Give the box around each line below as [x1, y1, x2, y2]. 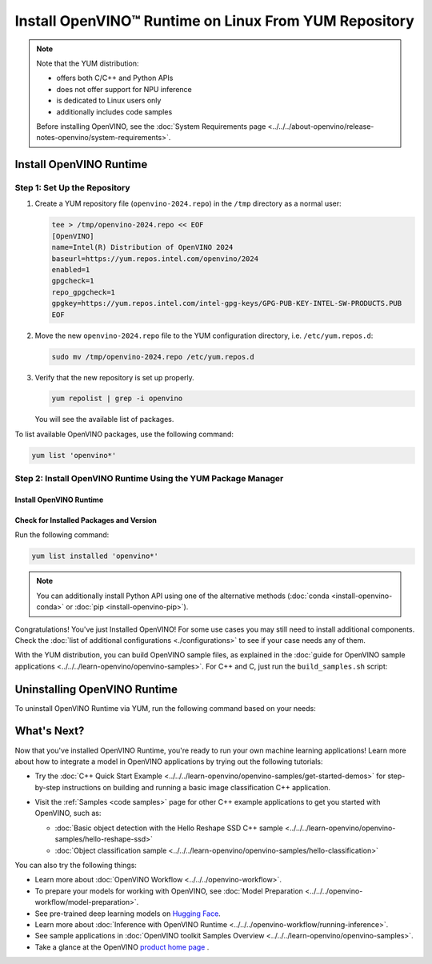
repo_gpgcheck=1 [51, 287, 116, 296]
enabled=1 [51, 265, 90, 274]
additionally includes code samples [56, 106, 173, 116]
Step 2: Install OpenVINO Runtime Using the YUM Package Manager [14, 473, 284, 484]
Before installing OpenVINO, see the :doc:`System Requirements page [36, 121, 266, 131]
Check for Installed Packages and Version [14, 516, 158, 524]
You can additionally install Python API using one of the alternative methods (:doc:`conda [36, 591, 330, 600]
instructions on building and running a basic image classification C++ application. [62, 782, 331, 792]
